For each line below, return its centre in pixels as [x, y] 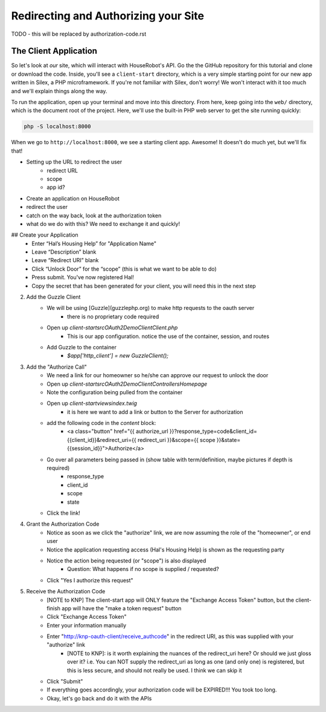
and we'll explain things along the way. [59, 91]
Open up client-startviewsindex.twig [92, 403]
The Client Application [54, 51]
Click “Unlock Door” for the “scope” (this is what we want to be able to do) [124, 269]
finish [53, 608]
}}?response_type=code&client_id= [213, 431]
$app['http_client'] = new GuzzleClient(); [118, 356]
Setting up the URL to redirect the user [74, 162]
